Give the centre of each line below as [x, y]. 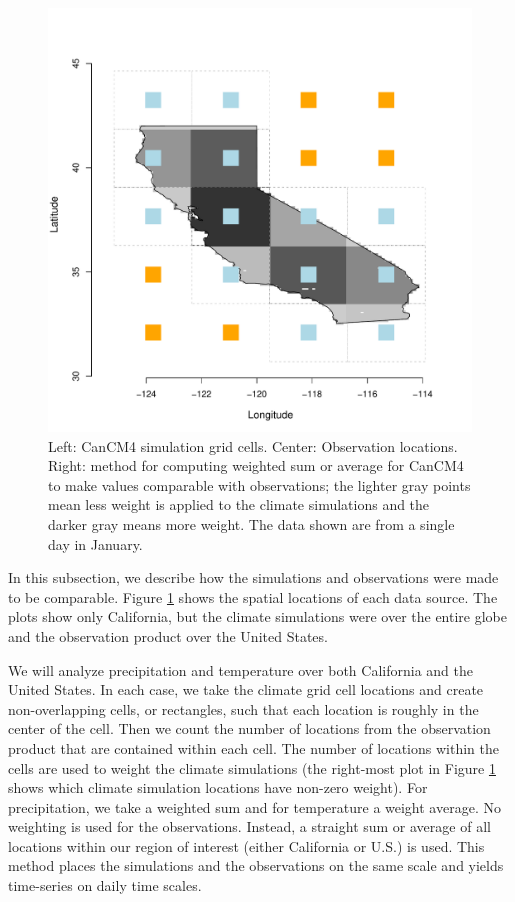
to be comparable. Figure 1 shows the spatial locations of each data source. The [253, 596]
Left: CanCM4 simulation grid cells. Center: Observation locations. [253, 445]
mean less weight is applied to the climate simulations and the [239, 504]
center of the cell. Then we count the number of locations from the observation [249, 728]
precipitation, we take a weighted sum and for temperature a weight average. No [254, 806]
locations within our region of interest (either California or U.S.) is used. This [246, 845]
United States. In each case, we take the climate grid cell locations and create [246, 689]
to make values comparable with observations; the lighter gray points [259, 484]
